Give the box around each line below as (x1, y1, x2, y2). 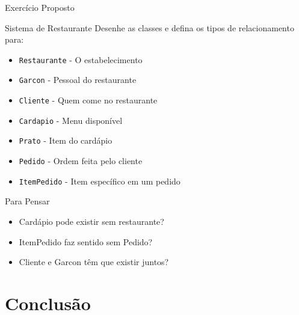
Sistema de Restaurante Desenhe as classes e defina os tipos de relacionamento (5, 21, 294, 34)
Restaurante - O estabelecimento (19, 53, 143, 66)
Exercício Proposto (5, 1, 75, 13)
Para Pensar (5, 195, 50, 207)
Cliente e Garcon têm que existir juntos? (19, 255, 169, 268)
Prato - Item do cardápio (19, 134, 113, 147)
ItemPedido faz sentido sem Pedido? (19, 235, 153, 248)
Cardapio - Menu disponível (19, 114, 123, 126)
